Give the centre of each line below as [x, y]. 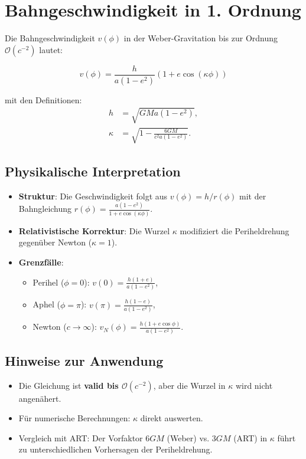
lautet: [51, 49]
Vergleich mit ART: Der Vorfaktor [81, 437]
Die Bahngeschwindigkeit [50, 38]
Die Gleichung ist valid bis [69, 385]
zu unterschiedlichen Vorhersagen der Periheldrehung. [115, 449]
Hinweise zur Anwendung [84, 360]
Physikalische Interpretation [93, 171]
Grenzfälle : [41, 262]
